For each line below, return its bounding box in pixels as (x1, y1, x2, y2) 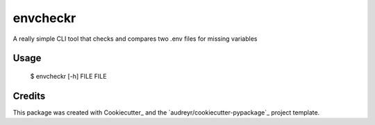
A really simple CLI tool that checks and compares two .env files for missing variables (12, 35, 258, 43)
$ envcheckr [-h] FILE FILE (30, 72, 107, 80)
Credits (12, 90, 46, 102)
